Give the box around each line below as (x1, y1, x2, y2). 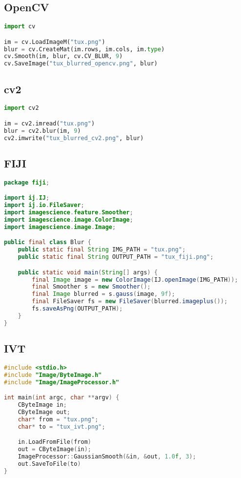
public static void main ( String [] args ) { (18, 269, 158, 276)
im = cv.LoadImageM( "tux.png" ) (4, 38, 105, 45)
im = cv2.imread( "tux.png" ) (4, 120, 95, 127)
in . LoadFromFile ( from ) (18, 438, 92, 446)
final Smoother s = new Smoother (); (32, 283, 151, 291)
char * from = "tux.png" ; (18, 416, 99, 423)
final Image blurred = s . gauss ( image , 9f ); (32, 291, 175, 298)
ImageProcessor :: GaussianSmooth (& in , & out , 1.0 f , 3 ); (18, 453, 196, 460)
